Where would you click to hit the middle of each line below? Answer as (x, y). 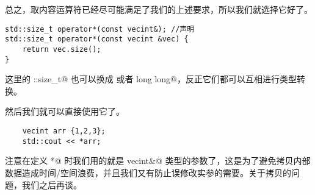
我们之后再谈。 (52, 184)
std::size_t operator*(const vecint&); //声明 (100, 29)
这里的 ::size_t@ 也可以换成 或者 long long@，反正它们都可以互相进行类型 (151, 79)
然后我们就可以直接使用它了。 (65, 111)
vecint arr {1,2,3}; (64, 131)
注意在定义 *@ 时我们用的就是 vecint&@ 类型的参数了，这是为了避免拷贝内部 (158, 161)
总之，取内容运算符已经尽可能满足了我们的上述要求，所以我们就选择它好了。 (159, 9)
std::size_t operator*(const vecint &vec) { (97, 39)
